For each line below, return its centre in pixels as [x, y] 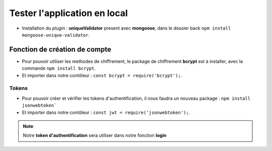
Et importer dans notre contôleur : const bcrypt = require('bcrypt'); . [102, 75]
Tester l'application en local [69, 13]
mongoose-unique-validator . [56, 35]
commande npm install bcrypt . [59, 68]
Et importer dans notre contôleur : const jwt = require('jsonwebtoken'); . [106, 112]
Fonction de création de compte [60, 49]
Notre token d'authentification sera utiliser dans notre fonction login [95, 135]
